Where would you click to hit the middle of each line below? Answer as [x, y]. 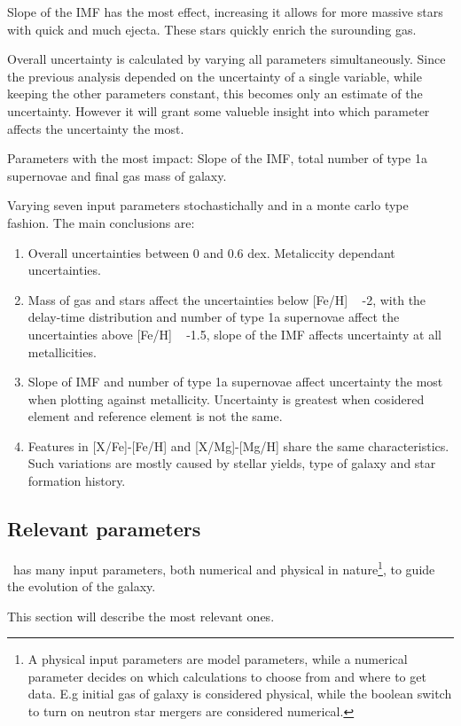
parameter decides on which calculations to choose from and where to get [227, 676]
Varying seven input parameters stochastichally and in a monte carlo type [208, 205]
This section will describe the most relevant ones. [141, 616]
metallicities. [62, 351]
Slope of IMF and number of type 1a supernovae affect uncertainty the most [235, 382]
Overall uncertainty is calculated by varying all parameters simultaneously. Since [227, 59]
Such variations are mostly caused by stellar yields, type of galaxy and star [232, 463]
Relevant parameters [104, 529]
